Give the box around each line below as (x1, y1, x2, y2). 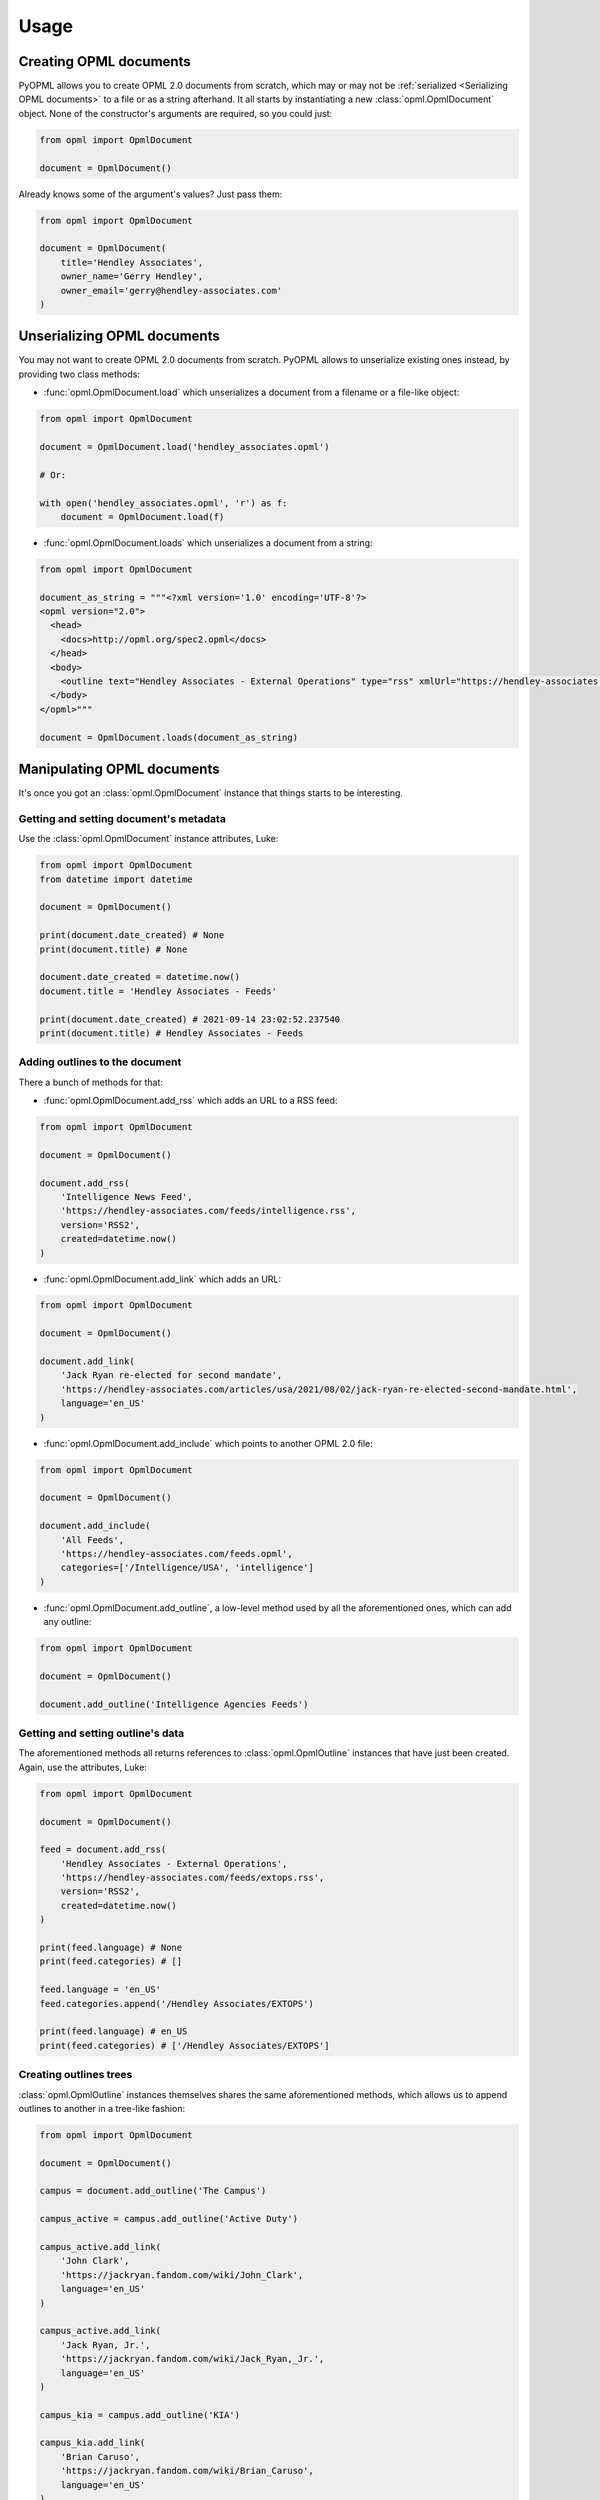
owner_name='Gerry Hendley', (60, 271, 204, 282)
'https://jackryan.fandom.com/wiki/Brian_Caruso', (60, 2465, 314, 2477)
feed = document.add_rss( (39, 1844, 167, 1855)
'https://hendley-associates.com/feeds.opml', (60, 1548, 294, 1559)
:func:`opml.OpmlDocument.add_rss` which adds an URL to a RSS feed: (43, 1095, 338, 1107)
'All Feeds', (60, 1534, 125, 1545)
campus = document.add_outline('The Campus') (39, 2185, 267, 2197)
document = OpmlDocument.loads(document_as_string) (39, 731, 299, 743)
